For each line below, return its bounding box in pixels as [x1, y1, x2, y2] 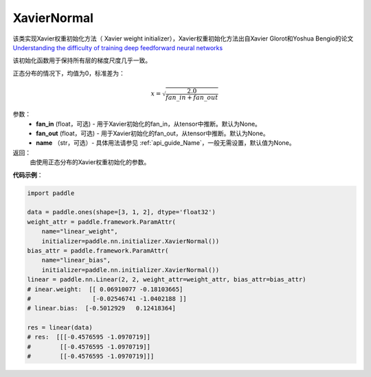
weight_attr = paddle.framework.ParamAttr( [27, 218, 177, 226]
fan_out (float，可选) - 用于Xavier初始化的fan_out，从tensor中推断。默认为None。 [36, 129, 269, 137]
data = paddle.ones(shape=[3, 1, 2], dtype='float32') [27, 208, 216, 216]
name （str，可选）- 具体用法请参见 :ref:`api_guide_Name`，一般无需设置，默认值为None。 [36, 139, 295, 147]
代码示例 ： [12, 170, 43, 179]
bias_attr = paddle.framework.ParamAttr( [27, 247, 169, 254]
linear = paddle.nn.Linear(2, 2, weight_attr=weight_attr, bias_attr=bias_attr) [27, 275, 306, 284]
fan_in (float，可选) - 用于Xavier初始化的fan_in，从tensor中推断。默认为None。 [36, 119, 261, 128]
